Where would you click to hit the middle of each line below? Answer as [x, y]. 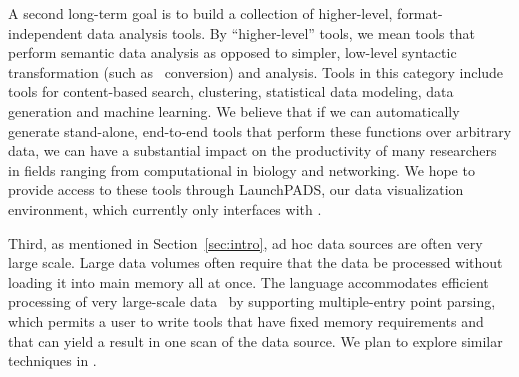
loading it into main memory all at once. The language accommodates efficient [248, 281]
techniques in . [52, 360]
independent [45, 32]
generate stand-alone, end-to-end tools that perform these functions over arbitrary [260, 130]
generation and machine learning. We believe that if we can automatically [234, 110]
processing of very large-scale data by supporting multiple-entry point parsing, [252, 301]
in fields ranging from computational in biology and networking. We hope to [241, 169]
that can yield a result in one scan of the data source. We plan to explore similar [255, 340]
